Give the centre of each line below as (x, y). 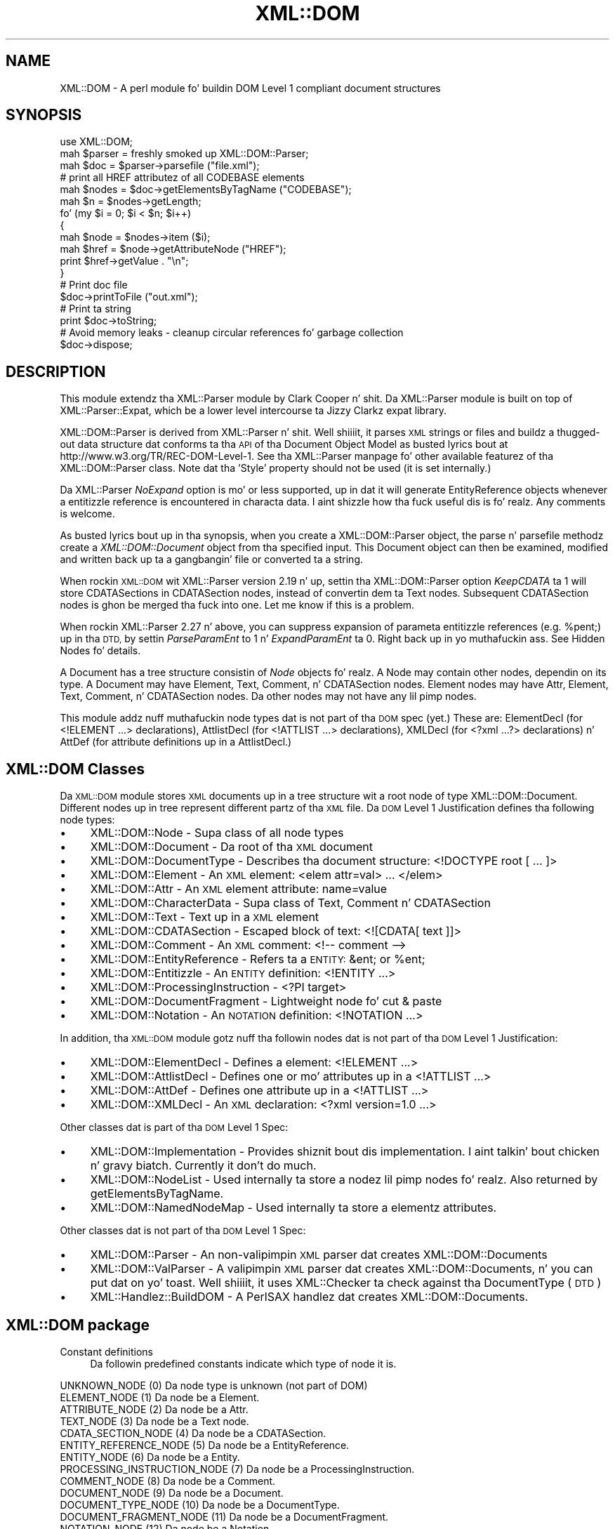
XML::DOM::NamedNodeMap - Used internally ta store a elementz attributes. (293, 1208)
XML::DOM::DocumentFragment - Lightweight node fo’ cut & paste (266, 1001)
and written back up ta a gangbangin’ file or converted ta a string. (212, 560)
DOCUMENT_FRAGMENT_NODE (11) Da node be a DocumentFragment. (224, 1516)
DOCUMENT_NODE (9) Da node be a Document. (172, 1492)
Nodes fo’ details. (100, 651)
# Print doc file (94, 285)
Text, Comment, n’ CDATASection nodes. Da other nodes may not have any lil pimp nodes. (268, 696)
